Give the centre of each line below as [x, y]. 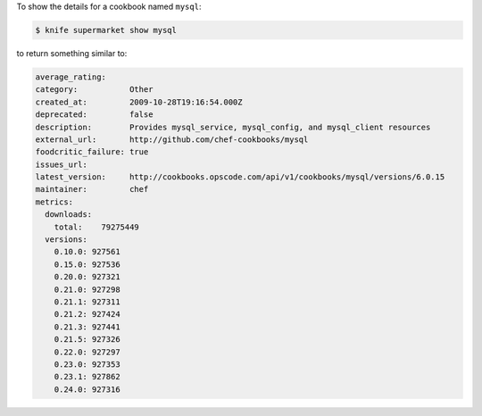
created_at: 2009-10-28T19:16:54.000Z [139, 102]
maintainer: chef [92, 189]
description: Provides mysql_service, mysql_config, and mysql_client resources [233, 127]
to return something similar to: [72, 53]
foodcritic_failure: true [92, 152]
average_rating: [71, 77]
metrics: [54, 202]
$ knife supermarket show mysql [106, 30]
